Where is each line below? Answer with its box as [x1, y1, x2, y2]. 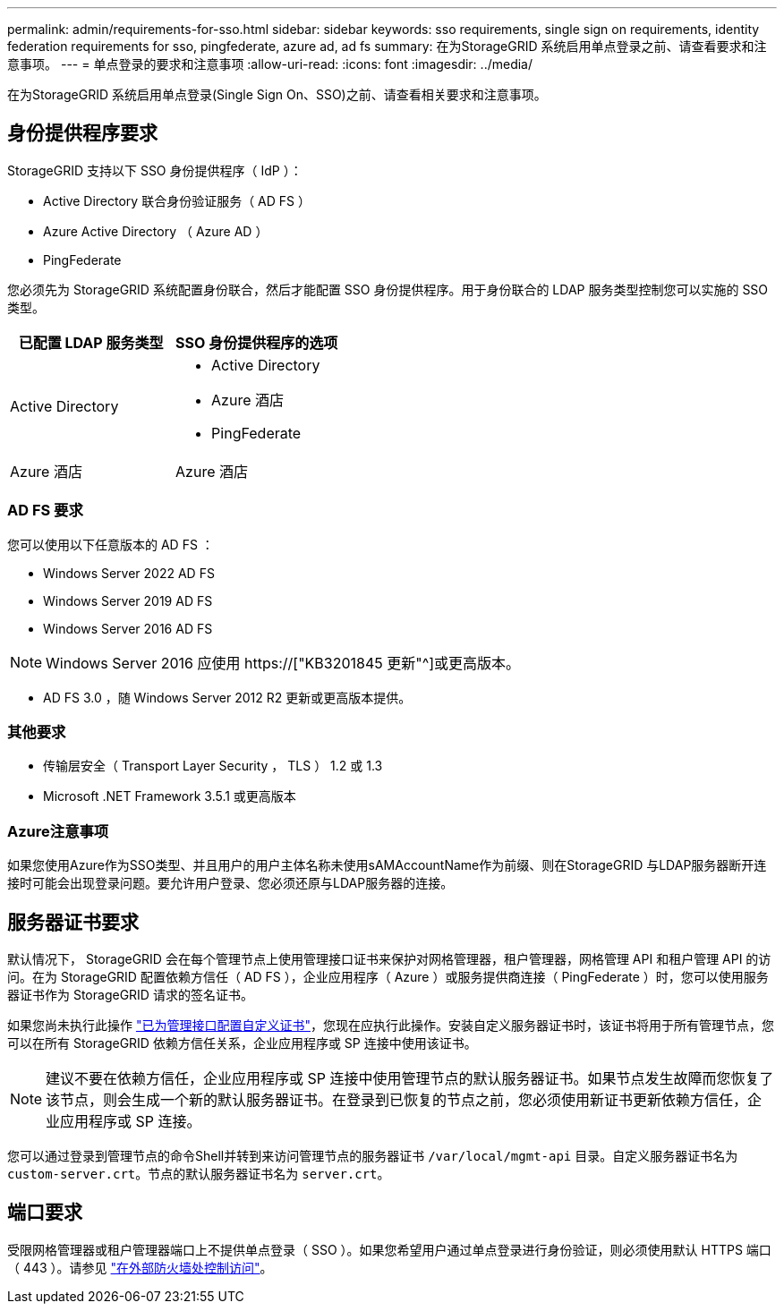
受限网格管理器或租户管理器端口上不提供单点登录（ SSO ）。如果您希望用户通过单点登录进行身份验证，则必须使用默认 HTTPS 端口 [7, 1241, 771, 1257]
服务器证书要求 [7, 910, 139, 933]
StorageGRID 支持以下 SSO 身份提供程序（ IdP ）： [7, 162, 303, 178]
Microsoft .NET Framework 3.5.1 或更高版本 [43, 788, 296, 804]
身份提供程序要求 [7, 122, 158, 145]
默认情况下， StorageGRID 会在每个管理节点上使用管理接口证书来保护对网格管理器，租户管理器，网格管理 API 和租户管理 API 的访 [7, 950, 771, 966]
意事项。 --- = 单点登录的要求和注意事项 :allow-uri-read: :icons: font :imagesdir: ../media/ [7, 56, 533, 72]
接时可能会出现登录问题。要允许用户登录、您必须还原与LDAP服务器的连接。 [7, 875, 454, 891]
